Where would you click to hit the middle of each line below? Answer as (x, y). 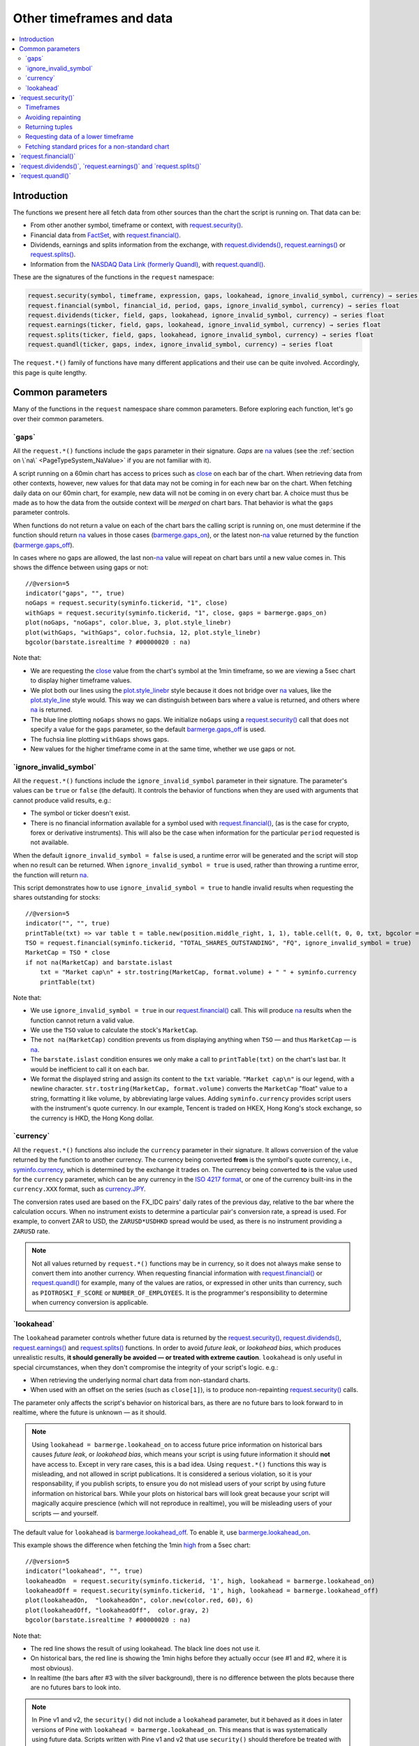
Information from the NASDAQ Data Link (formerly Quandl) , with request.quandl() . (148, 264)
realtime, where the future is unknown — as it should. (90, 1413)
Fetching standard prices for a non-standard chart (97, 146)
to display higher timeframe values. (81, 680)
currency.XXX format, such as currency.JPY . (79, 1189)
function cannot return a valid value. (82, 1020)
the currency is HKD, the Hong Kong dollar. (92, 1118)
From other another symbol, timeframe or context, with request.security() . (137, 225)
